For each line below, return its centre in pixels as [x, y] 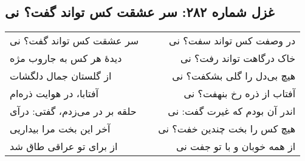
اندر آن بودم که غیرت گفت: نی [232, 111]
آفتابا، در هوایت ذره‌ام [54, 94]
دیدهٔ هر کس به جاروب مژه [66, 58]
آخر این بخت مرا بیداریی [60, 129]
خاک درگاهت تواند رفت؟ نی [238, 58]
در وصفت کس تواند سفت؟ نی [232, 41]
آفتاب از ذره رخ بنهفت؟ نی [240, 94]
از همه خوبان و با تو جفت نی [236, 146]
